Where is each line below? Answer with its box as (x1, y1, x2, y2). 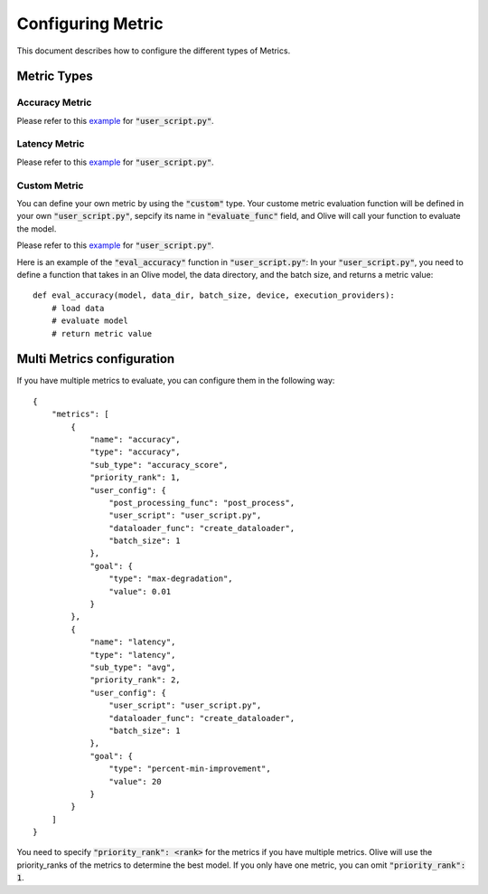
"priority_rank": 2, (89, 675, 181, 685)
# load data (51, 303, 105, 313)
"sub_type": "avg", (89, 662, 176, 672)
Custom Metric (16, 179, 84, 192)
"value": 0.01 (108, 586, 172, 596)
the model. (16, 223, 57, 234)
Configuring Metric (16, 14, 164, 33)
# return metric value (51, 328, 153, 338)
